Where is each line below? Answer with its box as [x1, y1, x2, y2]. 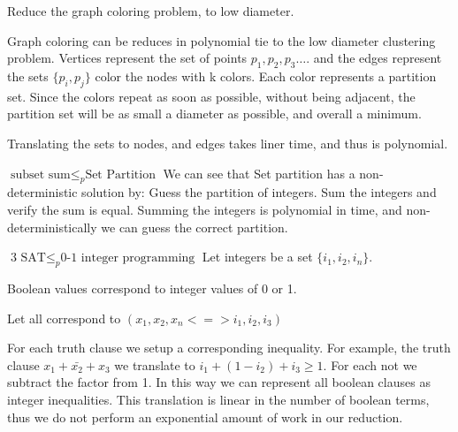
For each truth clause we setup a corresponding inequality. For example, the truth [7, 338, 451, 357]
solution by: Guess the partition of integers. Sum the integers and [81, 183, 437, 201]
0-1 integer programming [60, 252, 195, 265]
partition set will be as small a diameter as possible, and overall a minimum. [7, 104, 422, 123]
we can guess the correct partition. [101, 217, 288, 236]
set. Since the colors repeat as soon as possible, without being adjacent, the [7, 87, 416, 105]
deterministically [7, 217, 97, 236]
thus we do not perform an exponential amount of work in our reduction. [7, 407, 403, 426]
